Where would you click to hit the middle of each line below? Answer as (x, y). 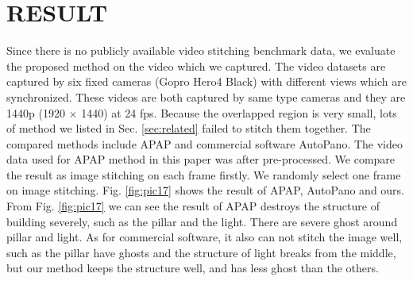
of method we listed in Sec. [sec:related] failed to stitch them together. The (189, 128)
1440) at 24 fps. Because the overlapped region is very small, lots (239, 112)
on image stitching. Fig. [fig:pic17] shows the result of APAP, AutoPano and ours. (206, 190)
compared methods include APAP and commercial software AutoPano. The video (205, 143)
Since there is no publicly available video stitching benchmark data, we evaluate (201, 50)
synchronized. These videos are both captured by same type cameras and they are (206, 96)
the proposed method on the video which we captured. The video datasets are (196, 65)
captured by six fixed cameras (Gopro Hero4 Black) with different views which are (206, 81)
